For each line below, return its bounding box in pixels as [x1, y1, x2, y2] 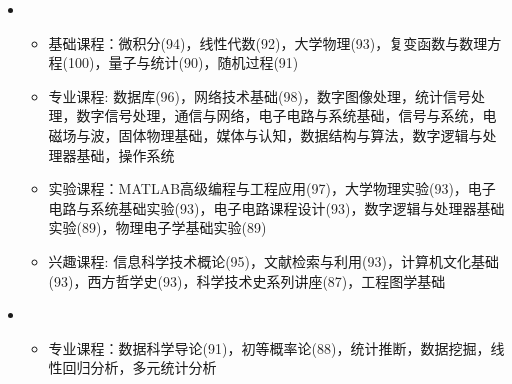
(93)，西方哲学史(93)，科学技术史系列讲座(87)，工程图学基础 [48, 270, 446, 291]
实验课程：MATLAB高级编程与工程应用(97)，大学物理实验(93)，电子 [48, 178, 496, 199]
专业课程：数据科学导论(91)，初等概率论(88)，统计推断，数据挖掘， [48, 337, 491, 358]
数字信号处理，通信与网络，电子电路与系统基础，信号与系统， [76, 105, 483, 126]
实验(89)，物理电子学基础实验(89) [48, 217, 267, 238]
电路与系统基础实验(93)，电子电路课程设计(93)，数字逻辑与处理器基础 [48, 197, 505, 218]
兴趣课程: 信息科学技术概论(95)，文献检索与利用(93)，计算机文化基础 [48, 250, 499, 271]
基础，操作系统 [76, 144, 175, 165]
